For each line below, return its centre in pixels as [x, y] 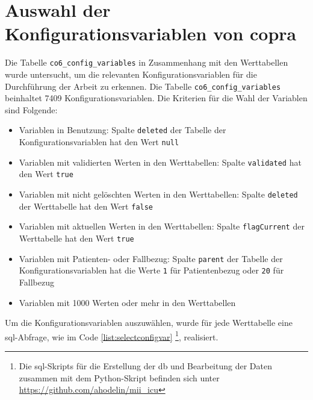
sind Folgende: [31, 109]
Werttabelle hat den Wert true [76, 238]
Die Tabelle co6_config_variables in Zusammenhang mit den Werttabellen [147, 62]
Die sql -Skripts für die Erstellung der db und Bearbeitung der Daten [145, 366]
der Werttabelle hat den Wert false [86, 206]
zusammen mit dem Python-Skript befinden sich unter [119, 377]
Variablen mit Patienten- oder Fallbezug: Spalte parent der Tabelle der [151, 258]
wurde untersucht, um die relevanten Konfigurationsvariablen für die [131, 74]
